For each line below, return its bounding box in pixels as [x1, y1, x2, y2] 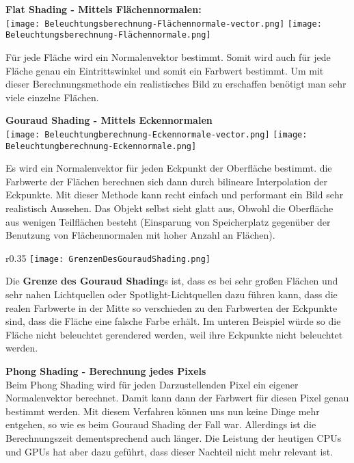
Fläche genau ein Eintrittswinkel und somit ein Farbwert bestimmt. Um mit [5, 63, 324, 77]
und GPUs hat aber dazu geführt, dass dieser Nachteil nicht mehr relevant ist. [5, 444, 333, 458]
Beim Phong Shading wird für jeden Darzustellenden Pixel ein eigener [5, 377, 299, 391]
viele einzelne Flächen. [5, 90, 99, 104]
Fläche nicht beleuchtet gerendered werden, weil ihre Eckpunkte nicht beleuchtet [5, 327, 343, 341]
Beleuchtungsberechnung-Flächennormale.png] [5, 30, 211, 40]
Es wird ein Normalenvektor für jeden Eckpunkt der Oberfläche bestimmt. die [5, 161, 332, 175]
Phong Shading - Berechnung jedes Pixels [5, 363, 206, 378]
